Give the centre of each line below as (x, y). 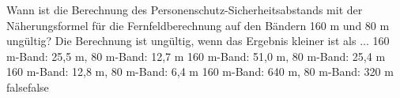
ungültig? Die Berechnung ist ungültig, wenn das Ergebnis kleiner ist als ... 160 (198, 41)
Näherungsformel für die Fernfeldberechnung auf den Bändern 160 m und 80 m (198, 25)
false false (28, 87)
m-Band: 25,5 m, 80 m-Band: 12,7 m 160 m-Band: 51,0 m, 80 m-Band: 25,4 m (196, 56)
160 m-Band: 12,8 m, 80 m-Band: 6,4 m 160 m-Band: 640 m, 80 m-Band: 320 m (200, 72)
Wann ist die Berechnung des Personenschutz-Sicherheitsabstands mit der (185, 9)
